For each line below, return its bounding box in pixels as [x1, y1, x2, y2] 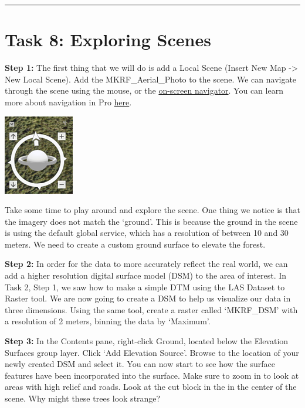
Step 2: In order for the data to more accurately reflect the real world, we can [5, 258, 288, 270]
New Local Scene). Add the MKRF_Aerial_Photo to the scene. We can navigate [5, 73, 297, 85]
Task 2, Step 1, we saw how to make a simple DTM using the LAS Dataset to [5, 280, 285, 293]
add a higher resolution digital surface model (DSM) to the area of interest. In [5, 269, 287, 282]
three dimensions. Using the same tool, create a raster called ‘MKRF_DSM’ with [5, 303, 298, 316]
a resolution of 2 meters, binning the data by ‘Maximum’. [5, 315, 211, 327]
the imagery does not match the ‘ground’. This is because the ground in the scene [5, 215, 298, 227]
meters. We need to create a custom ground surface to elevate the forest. [5, 238, 266, 250]
